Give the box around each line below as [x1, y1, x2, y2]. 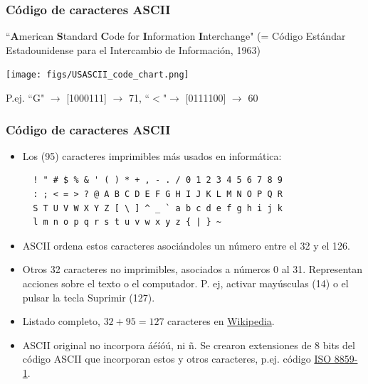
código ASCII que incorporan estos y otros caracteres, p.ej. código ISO [22, 351, 332, 366]
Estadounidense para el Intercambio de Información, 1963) [6, 42, 261, 57]
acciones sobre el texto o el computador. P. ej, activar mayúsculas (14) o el [22, 276, 349, 291]
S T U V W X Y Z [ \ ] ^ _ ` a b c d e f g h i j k [33, 203, 283, 213]
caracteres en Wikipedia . [167, 314, 275, 329]
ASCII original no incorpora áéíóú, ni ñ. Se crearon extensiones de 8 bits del [22, 337, 355, 352]
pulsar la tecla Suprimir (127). [22, 289, 155, 304]
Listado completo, [22, 314, 100, 329]
